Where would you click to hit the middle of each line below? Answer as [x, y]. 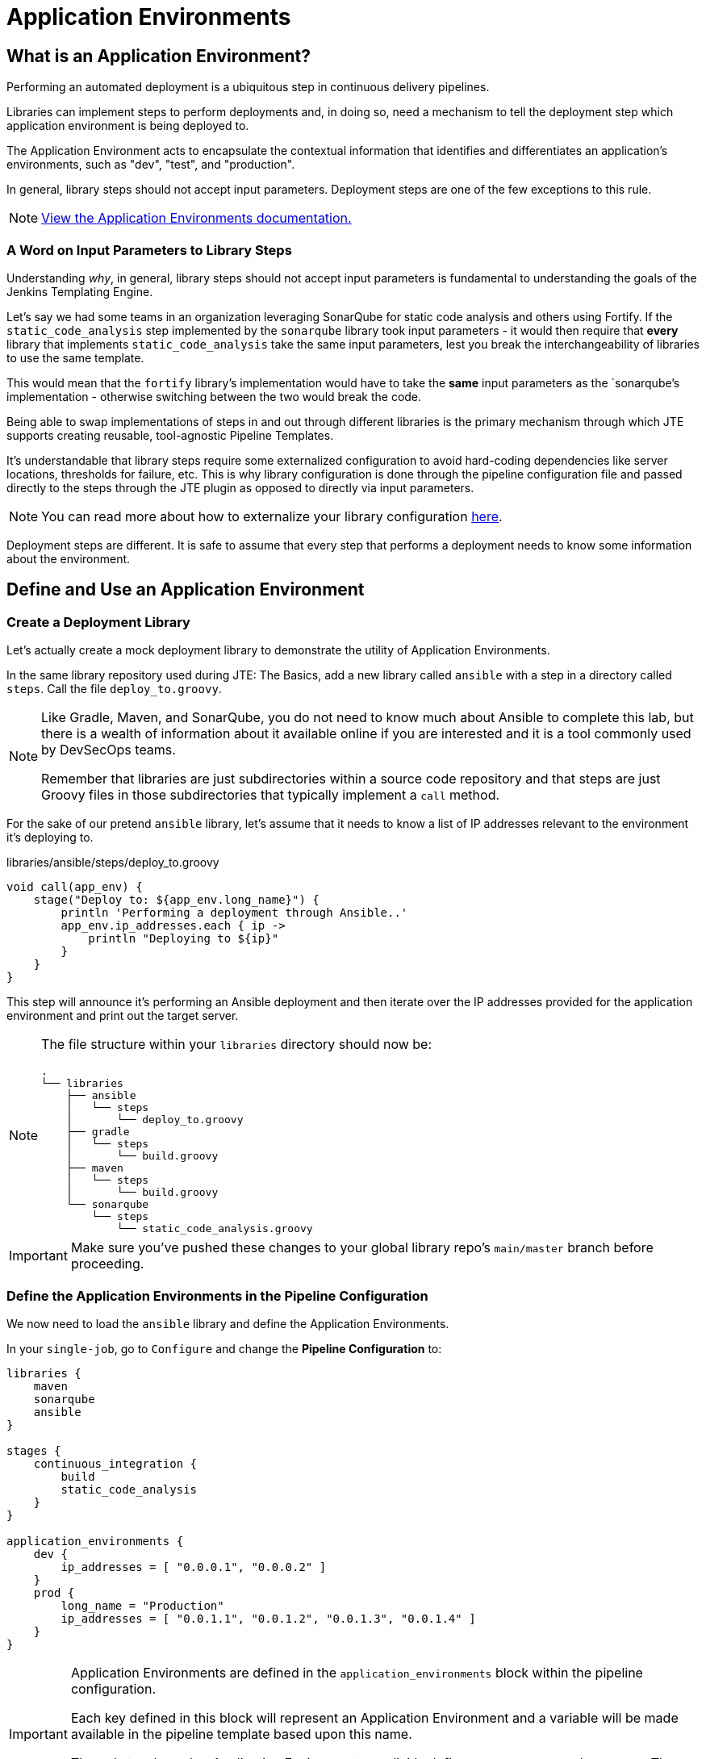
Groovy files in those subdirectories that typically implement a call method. [271, 795]
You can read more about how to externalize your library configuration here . [272, 516]
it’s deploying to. [50, 838]
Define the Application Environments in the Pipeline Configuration [217, 1295]
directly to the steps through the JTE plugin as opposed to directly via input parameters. [240, 487]
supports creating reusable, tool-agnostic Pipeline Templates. [170, 435]
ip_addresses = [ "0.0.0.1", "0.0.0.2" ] [194, 1567]
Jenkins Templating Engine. [80, 291]
